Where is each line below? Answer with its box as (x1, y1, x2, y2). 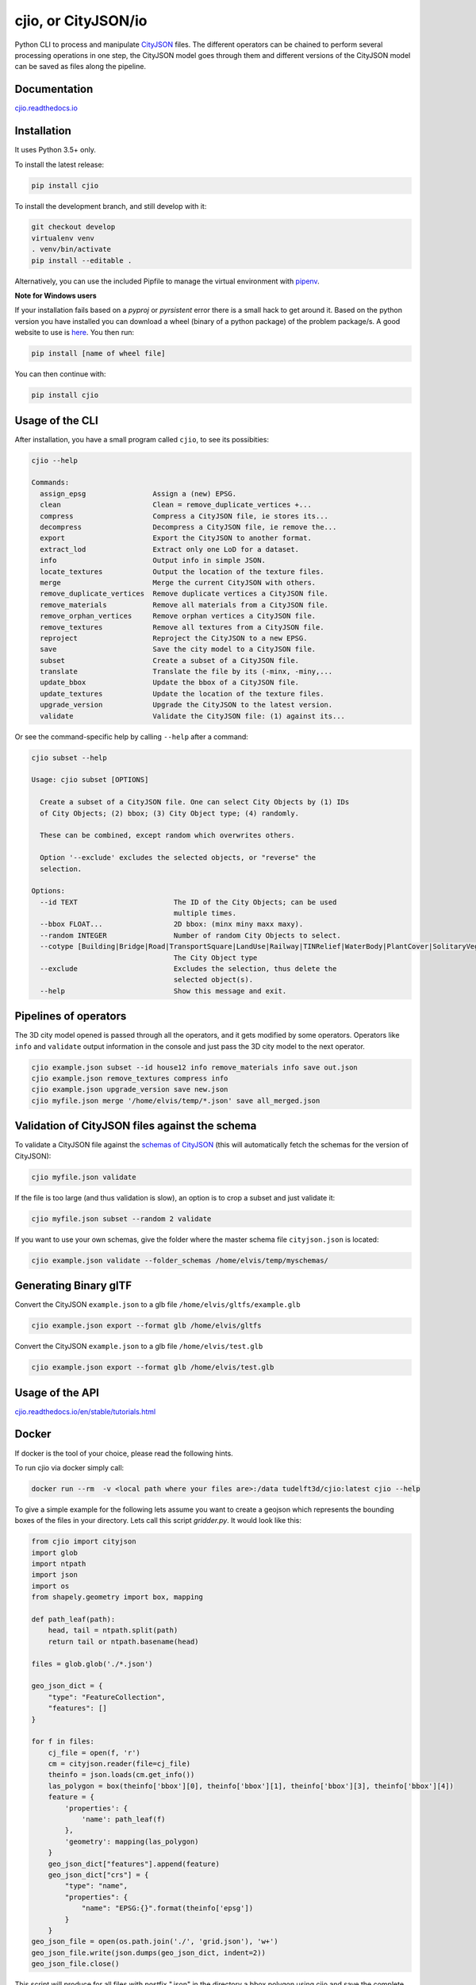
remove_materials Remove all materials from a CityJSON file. (40, 600, 329, 609)
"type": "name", (64, 1882, 129, 1891)
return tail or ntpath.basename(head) (48, 1636, 199, 1646)
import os (31, 1581, 70, 1590)
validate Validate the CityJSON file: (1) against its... (40, 711, 345, 720)
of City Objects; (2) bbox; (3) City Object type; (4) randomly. (40, 808, 300, 818)
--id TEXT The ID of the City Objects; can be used (40, 897, 337, 907)
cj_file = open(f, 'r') (48, 1748, 140, 1757)
